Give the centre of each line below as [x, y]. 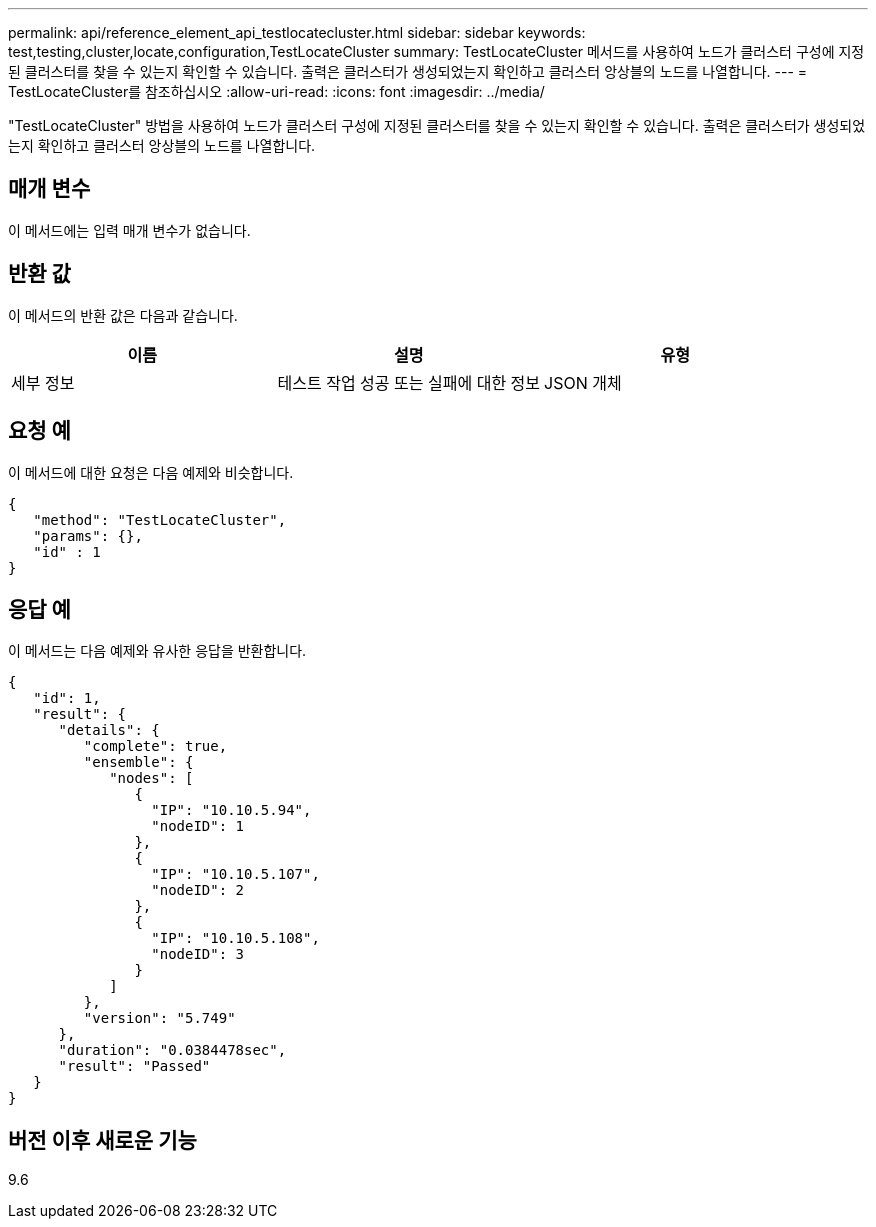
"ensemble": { [138, 762]
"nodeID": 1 [198, 826]
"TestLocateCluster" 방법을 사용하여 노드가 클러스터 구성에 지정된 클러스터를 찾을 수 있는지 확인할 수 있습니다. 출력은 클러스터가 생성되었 [437, 125]
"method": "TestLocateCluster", [160, 519]
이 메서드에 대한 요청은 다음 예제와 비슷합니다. [151, 472]
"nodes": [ [151, 778]
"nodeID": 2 [198, 890]
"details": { [109, 730]
